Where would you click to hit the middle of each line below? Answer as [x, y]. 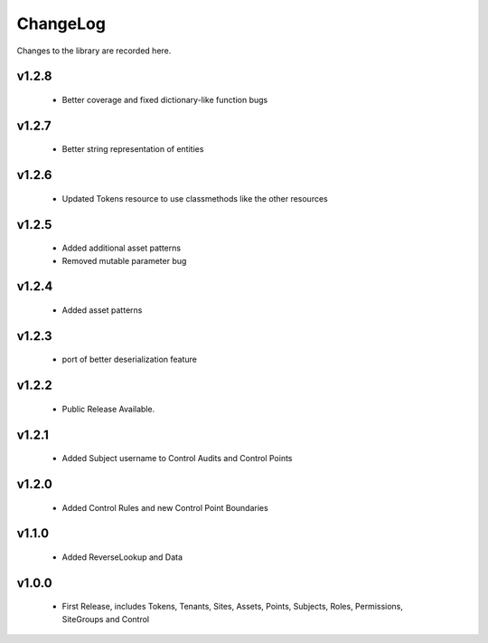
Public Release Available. [108, 409]
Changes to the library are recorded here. [94, 51]
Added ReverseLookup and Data [122, 557]
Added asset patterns [102, 310]
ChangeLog [61, 24]
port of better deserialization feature [130, 359]
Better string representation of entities [133, 149]
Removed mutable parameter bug [124, 260]
